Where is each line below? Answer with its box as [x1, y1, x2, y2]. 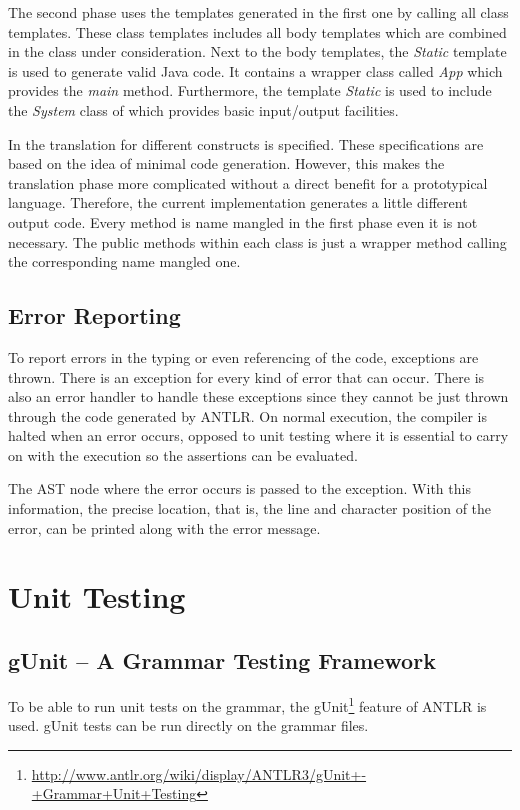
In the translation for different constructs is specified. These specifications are [8, 133, 484, 154]
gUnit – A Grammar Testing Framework [8, 645, 436, 676]
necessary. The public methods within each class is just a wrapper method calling [8, 231, 507, 252]
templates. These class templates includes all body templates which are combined [8, 21, 507, 42]
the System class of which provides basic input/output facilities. [8, 99, 399, 120]
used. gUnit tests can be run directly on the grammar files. [8, 715, 369, 736]
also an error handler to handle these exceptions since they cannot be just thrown [8, 386, 509, 407]
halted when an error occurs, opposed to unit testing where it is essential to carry [8, 425, 509, 446]
